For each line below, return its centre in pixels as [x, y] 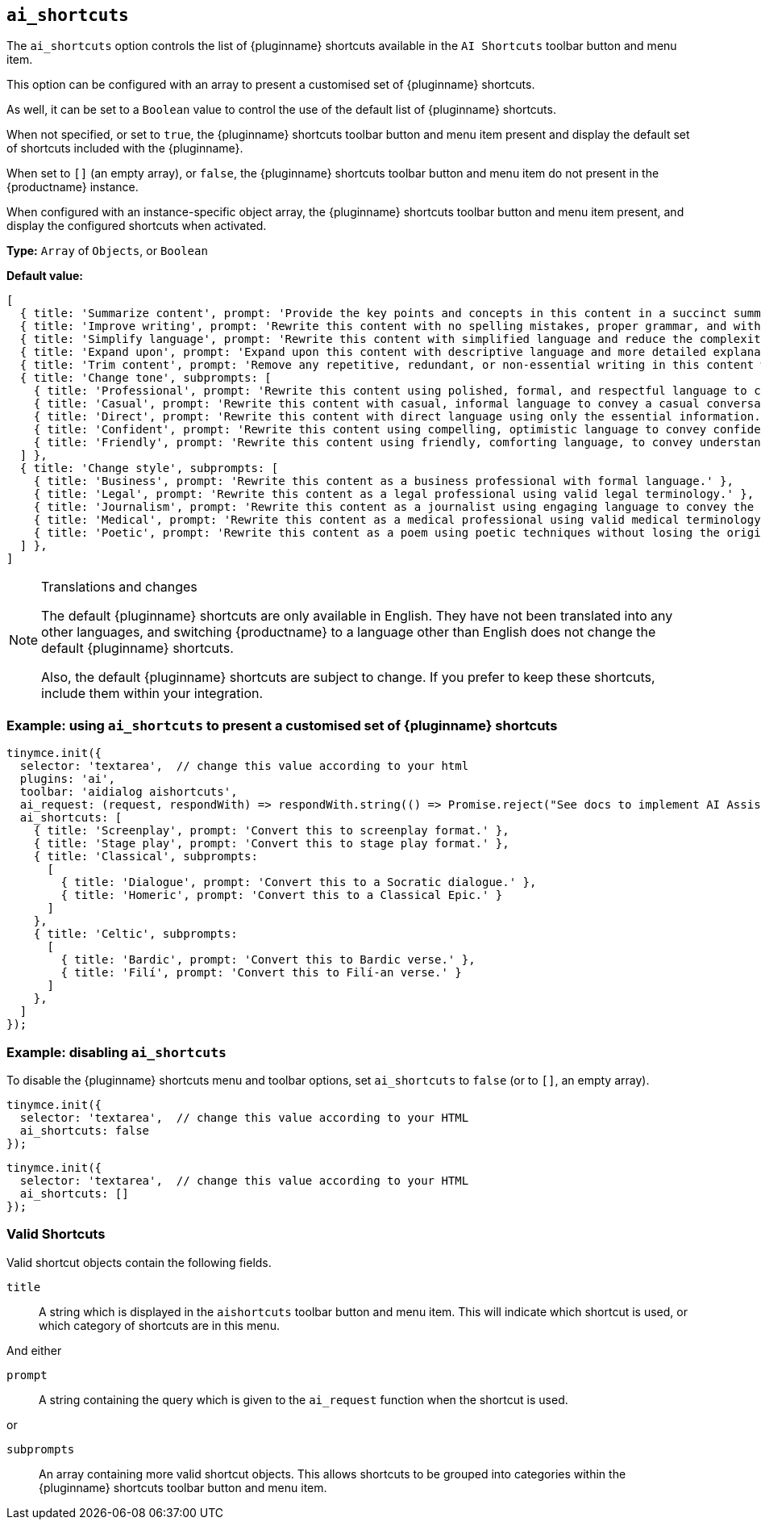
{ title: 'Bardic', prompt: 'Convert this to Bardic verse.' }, [268, 960]
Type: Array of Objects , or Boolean [107, 251]
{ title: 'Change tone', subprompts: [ [146, 378]
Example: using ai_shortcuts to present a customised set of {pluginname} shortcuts [282, 725]
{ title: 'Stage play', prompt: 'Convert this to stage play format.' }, [271, 844]
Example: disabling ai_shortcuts [116, 1052]
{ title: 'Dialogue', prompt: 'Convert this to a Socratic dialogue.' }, [299, 882]
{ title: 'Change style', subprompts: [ [149, 468]
